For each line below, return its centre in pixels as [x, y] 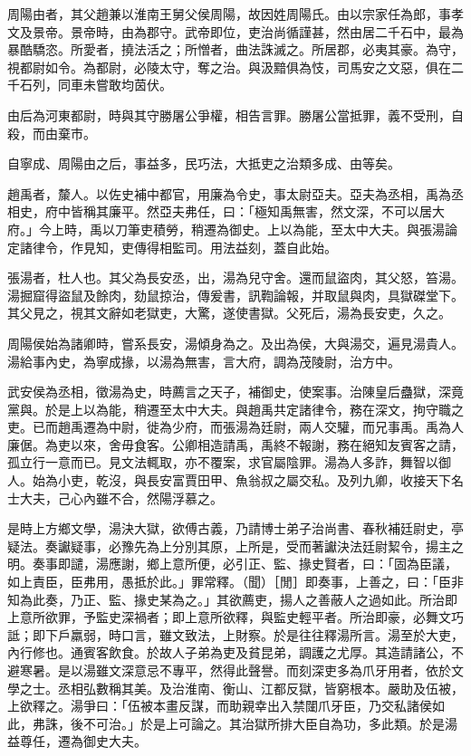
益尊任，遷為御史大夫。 [77, 741]
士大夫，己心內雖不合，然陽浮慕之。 [115, 498]
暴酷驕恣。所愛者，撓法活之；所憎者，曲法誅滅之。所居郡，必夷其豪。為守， [235, 49]
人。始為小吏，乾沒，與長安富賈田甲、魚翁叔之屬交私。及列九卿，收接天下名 [235, 480]
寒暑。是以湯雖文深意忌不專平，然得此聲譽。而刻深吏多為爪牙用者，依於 [235, 670]
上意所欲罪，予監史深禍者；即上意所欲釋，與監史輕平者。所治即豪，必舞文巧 [235, 617]
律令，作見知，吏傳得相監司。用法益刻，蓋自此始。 [184, 247]
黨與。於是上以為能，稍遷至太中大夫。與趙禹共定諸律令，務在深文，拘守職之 [235, 409]
